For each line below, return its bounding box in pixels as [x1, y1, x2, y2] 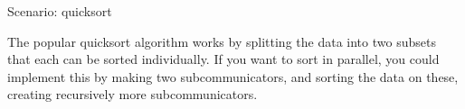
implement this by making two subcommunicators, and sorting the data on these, [7, 67, 459, 86]
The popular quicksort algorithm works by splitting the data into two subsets [7, 32, 436, 50]
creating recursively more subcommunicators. [7, 85, 258, 104]
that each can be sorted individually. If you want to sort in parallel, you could [7, 50, 440, 68]
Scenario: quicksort [7, 2, 112, 20]
